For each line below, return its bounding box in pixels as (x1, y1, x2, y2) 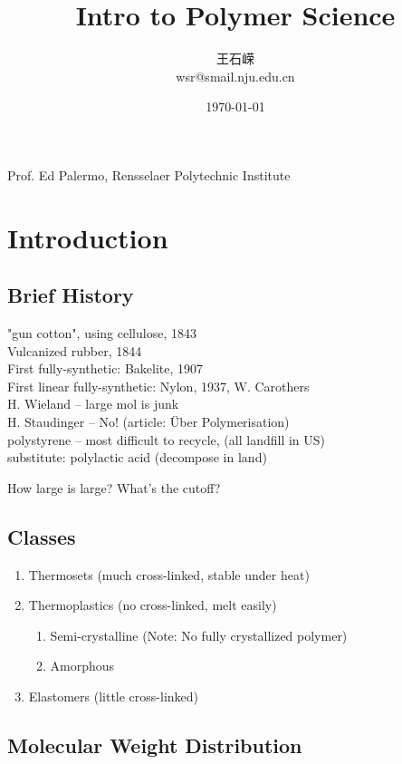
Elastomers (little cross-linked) (28, 687, 199, 705)
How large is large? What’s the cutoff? (7, 478, 221, 497)
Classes (7, 522, 76, 550)
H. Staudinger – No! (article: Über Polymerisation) (7, 412, 290, 431)
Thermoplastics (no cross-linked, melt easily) (28, 595, 277, 614)
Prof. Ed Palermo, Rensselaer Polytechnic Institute (7, 165, 291, 184)
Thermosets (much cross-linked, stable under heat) (28, 565, 310, 584)
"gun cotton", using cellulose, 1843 (7, 324, 196, 343)
